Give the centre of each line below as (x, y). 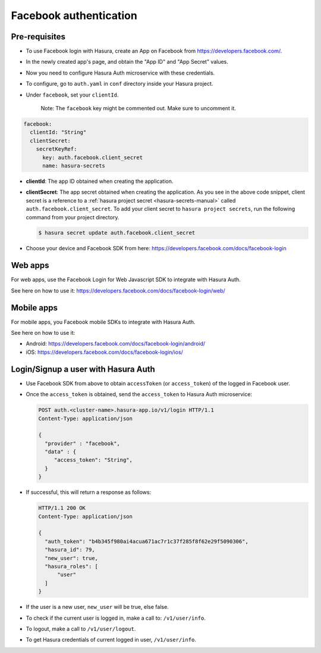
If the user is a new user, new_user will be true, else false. (97, 607)
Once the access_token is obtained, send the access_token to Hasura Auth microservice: (139, 394)
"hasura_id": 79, (70, 550)
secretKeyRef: (56, 149)
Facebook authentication (74, 15)
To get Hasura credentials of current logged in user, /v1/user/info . (111, 640)
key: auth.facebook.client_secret (92, 157)
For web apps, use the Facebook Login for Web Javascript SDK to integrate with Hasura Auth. (126, 279)
